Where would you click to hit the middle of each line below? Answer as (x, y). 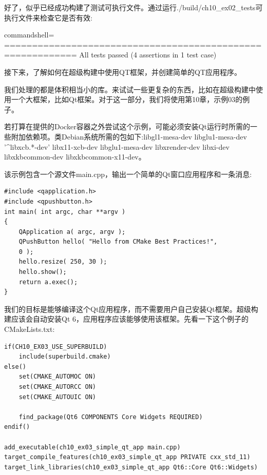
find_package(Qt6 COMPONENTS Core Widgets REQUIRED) (111, 417)
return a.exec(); (48, 282)
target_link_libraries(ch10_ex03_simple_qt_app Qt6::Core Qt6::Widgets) (131, 467)
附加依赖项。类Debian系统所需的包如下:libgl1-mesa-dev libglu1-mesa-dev (129, 136)
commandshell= (29, 35)
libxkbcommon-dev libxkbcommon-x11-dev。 (75, 157)
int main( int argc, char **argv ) (65, 212)
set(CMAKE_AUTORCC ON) (57, 387)
